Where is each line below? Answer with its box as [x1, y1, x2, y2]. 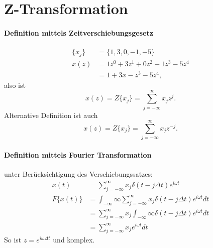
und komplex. [53, 234, 95, 245]
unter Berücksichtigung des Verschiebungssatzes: [4, 169, 153, 179]
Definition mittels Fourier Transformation [4, 149, 152, 160]
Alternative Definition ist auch [4, 109, 98, 120]
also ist [4, 79, 26, 90]
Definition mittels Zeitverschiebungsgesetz [4, 27, 153, 38]
